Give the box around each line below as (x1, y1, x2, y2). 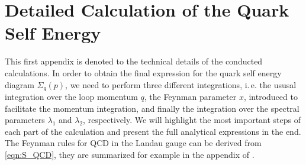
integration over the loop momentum (5, 90, 138, 102)
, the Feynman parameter (144, 90, 237, 102)
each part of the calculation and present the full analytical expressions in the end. (5, 125, 301, 137)
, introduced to (243, 90, 298, 102)
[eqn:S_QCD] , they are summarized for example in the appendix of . (5, 148, 255, 160)
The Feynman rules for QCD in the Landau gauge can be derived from (5, 137, 262, 149)
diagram (5, 78, 34, 90)
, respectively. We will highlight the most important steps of (83, 114, 301, 126)
